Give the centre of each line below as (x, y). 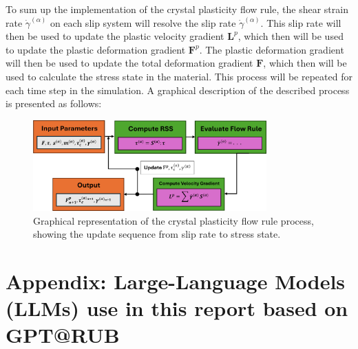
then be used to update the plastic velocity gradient (115, 36)
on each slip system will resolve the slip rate (143, 22)
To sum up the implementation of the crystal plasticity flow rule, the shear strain (177, 9)
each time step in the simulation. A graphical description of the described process (178, 90)
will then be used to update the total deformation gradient (129, 63)
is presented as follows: (54, 103)
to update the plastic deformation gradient (96, 49)
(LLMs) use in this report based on (177, 308)
